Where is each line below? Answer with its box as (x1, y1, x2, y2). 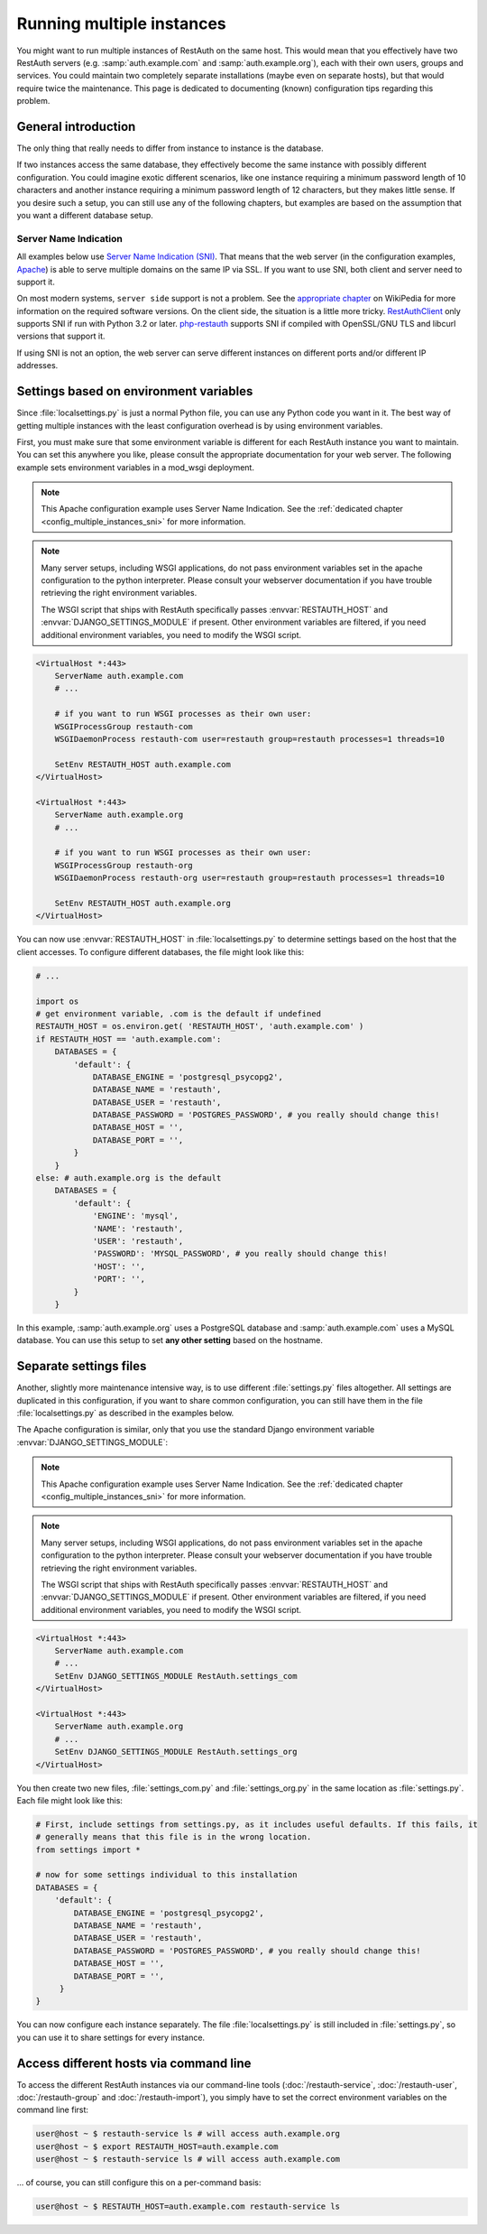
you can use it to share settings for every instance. (16, 2032, 206, 2043)
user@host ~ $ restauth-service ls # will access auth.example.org (35, 2128, 341, 2139)
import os (35, 996, 79, 1006)
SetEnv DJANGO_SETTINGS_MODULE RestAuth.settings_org (54, 1747, 298, 1757)
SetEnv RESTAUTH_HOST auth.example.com (54, 759, 232, 769)
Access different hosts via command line (16, 2055, 252, 2071)
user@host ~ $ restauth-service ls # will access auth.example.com (35, 2154, 341, 2164)
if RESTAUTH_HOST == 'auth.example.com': (35, 1034, 222, 1044)
